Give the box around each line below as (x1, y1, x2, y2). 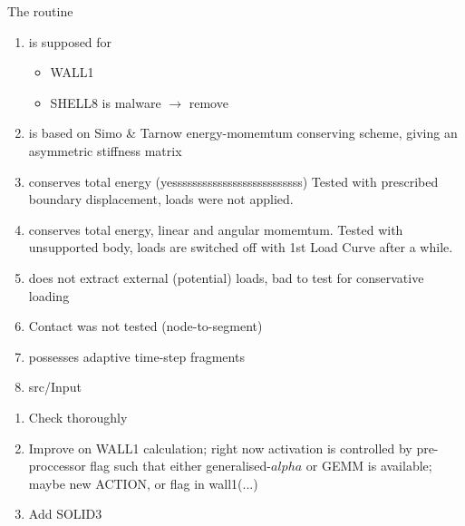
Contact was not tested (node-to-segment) (28, 317, 263, 336)
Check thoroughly (28, 407, 128, 426)
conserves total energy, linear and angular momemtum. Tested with (28, 219, 403, 239)
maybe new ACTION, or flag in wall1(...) (28, 473, 258, 492)
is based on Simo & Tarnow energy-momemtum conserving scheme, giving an (28, 123, 458, 142)
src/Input (28, 377, 82, 396)
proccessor (28, 456, 86, 475)
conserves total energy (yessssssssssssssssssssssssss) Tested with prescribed (28, 171, 439, 190)
